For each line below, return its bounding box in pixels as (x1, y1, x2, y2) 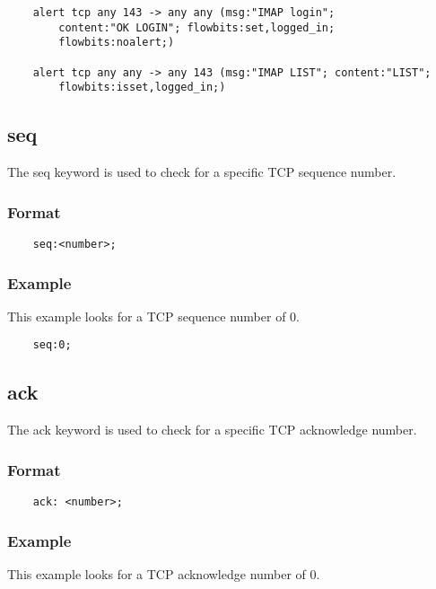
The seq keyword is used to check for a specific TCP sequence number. (7, 163, 397, 181)
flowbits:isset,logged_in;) (58, 81, 226, 94)
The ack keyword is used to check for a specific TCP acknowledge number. (7, 420, 417, 439)
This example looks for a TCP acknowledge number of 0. (7, 564, 320, 583)
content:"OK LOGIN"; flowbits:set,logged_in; (58, 21, 336, 34)
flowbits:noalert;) (58, 36, 175, 49)
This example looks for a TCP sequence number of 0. (7, 306, 300, 325)
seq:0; (32, 338, 72, 352)
